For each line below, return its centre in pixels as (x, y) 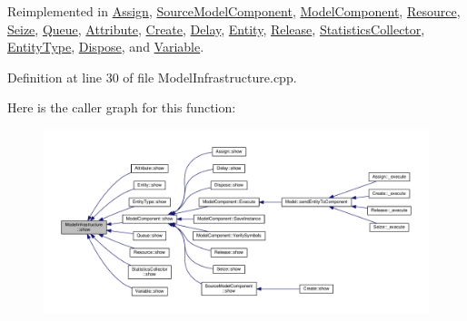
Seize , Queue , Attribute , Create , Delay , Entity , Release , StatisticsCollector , (216, 29)
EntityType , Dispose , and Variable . (106, 47)
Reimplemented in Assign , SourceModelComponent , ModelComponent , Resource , (234, 11)
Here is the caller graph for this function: (122, 107)
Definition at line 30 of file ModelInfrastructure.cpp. (152, 77)
